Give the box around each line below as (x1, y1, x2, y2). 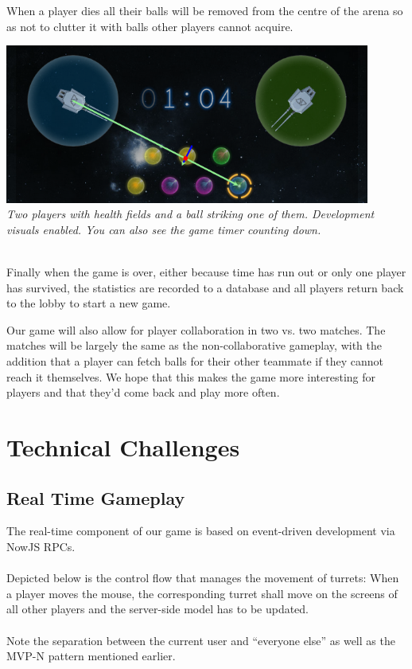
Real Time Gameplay (6, 485, 185, 510)
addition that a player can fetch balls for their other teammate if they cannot (6, 352, 383, 369)
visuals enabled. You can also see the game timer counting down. (6, 221, 321, 237)
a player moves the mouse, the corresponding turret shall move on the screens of (6, 585, 398, 601)
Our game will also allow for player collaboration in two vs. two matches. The (6, 321, 386, 338)
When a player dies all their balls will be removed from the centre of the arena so (6, 2, 403, 18)
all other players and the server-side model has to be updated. (6, 601, 309, 617)
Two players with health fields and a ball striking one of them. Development (6, 205, 375, 222)
